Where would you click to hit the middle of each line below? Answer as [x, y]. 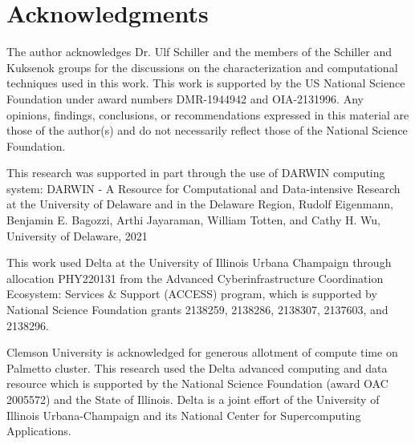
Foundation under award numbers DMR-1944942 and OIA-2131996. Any [185, 98]
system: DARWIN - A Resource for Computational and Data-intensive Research [203, 188]
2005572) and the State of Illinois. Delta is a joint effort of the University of [193, 399]
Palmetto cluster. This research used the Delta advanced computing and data [197, 367]
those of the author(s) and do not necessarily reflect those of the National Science [207, 130]
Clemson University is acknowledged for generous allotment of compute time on [202, 352]
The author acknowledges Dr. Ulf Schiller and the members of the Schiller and [199, 52]
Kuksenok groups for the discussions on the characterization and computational [202, 67]
